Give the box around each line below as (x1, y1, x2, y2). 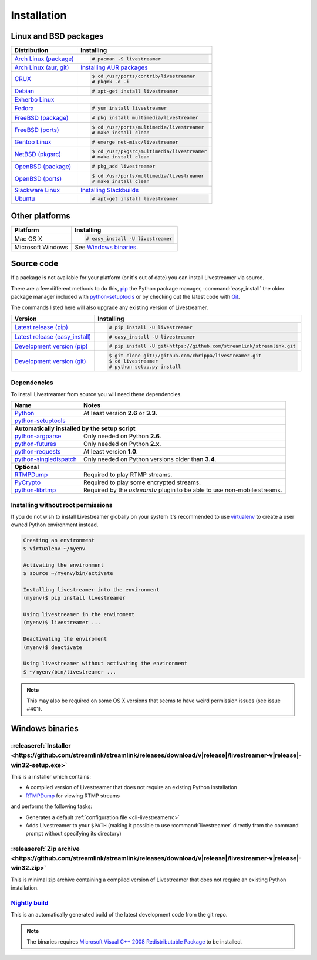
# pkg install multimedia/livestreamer (92, 114, 199, 121)
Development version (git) (14, 357, 86, 365)
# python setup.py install (109, 364, 181, 370)
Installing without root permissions (11, 501, 113, 509)
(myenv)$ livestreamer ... (23, 619, 101, 626)
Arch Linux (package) (14, 55, 75, 63)
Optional (14, 463, 39, 471)
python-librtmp (14, 486, 56, 494)
